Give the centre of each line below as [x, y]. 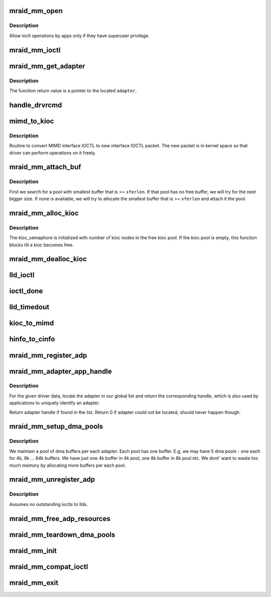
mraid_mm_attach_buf [45, 167]
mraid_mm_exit [34, 583]
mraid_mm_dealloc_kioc [48, 259]
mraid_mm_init [33, 551]
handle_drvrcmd [36, 105]
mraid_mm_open [36, 11]
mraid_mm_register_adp [48, 355]
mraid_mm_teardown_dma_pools [62, 534]
